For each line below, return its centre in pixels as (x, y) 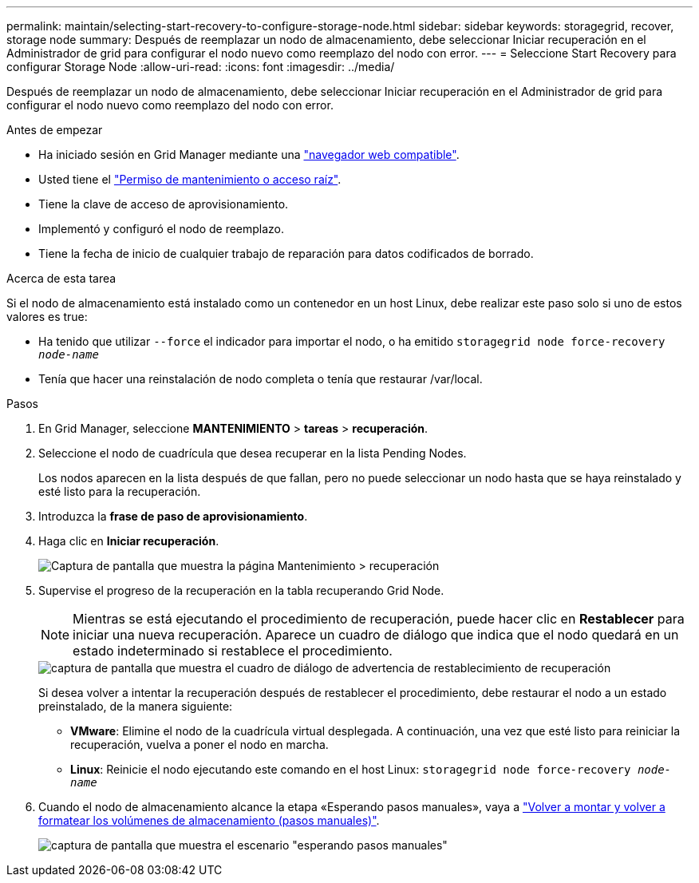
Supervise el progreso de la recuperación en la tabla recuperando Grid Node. (241, 590)
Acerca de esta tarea (61, 278)
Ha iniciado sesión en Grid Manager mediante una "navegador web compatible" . (249, 154)
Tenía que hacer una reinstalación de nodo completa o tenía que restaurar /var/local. (261, 379)
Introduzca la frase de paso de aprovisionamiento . (173, 516)
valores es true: (47, 317)
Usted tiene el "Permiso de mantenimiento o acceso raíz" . (190, 179)
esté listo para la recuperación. (120, 491)
